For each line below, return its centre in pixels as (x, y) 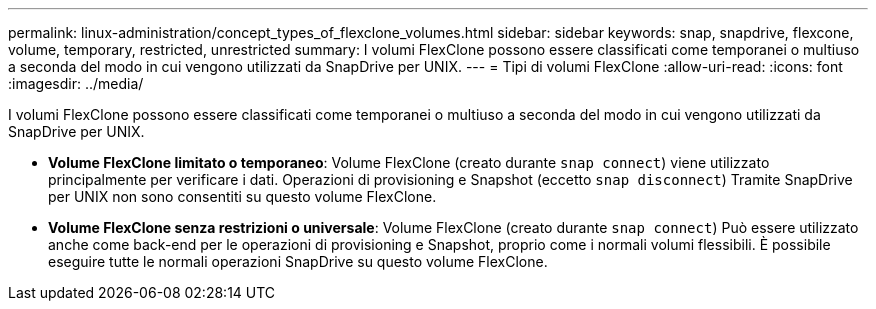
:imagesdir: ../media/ (76, 83)
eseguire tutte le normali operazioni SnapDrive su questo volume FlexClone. (298, 261)
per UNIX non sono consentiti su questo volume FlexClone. (242, 196)
